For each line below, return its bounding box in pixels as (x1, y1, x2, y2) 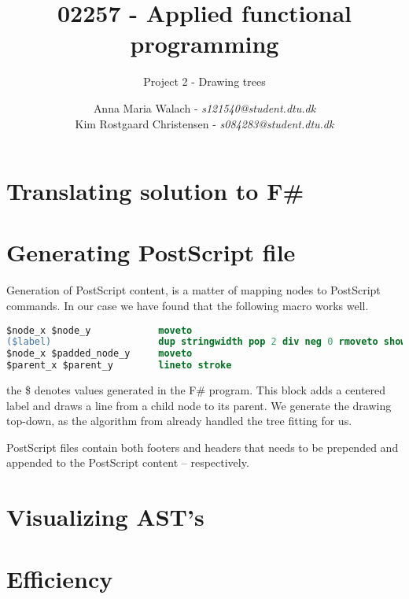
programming (130, 28, 279, 60)
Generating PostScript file (6, 236, 296, 268)
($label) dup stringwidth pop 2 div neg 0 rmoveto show (6, 336, 407, 348)
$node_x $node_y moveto (6, 324, 193, 336)
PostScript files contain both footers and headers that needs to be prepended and (6, 438, 399, 455)
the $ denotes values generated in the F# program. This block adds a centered (6, 382, 386, 398)
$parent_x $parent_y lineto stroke (6, 360, 232, 372)
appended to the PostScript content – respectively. (6, 454, 249, 471)
